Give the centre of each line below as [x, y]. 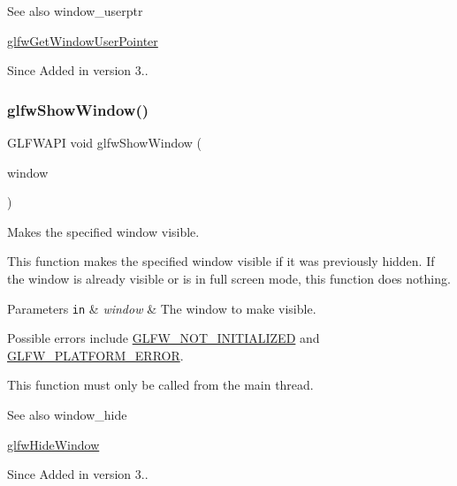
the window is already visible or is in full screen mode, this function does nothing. [229, 278]
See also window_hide [67, 414]
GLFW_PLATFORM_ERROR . [95, 355]
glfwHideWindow [53, 444]
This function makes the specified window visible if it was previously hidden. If [221, 261]
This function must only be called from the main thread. [160, 385]
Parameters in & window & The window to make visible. [162, 308]
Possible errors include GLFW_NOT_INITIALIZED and [164, 338]
